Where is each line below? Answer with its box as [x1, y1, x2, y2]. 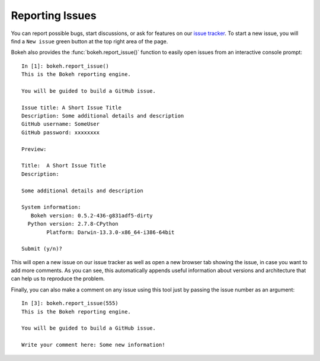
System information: [21, 204, 81, 211]
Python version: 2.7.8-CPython [27, 220, 119, 227]
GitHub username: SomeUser [21, 121, 100, 128]
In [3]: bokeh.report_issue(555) [21, 300, 119, 307]
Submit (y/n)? [21, 245, 62, 252]
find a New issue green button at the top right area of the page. [11, 37, 168, 45]
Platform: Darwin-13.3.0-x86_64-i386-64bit [46, 229, 175, 236]
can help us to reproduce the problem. [11, 275, 105, 282]
